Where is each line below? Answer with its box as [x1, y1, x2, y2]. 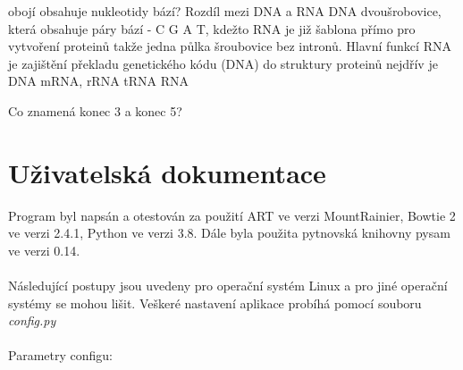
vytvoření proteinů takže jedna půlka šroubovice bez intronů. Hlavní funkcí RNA [8, 37, 451, 55]
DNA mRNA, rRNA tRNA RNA [8, 71, 189, 90]
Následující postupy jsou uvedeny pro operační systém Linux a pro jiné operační [8, 276, 448, 295]
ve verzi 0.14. [8, 240, 80, 259]
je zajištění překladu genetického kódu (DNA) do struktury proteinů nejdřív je [8, 54, 438, 72]
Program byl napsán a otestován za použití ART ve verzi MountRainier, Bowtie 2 [8, 206, 456, 224]
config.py [8, 311, 56, 330]
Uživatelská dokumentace [8, 154, 326, 190]
